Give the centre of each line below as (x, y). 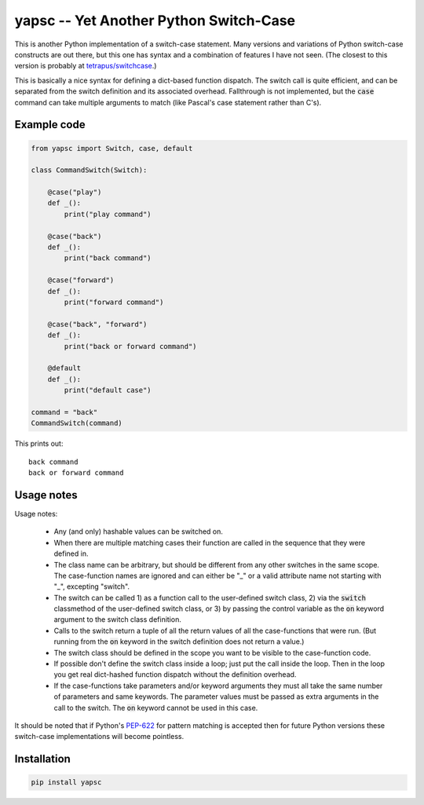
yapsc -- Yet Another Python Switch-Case (155, 20)
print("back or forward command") (130, 346)
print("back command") (108, 258)
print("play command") (108, 214)
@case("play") (75, 192)
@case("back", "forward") (97, 324)
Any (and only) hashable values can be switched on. (139, 531)
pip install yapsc (66, 783)
